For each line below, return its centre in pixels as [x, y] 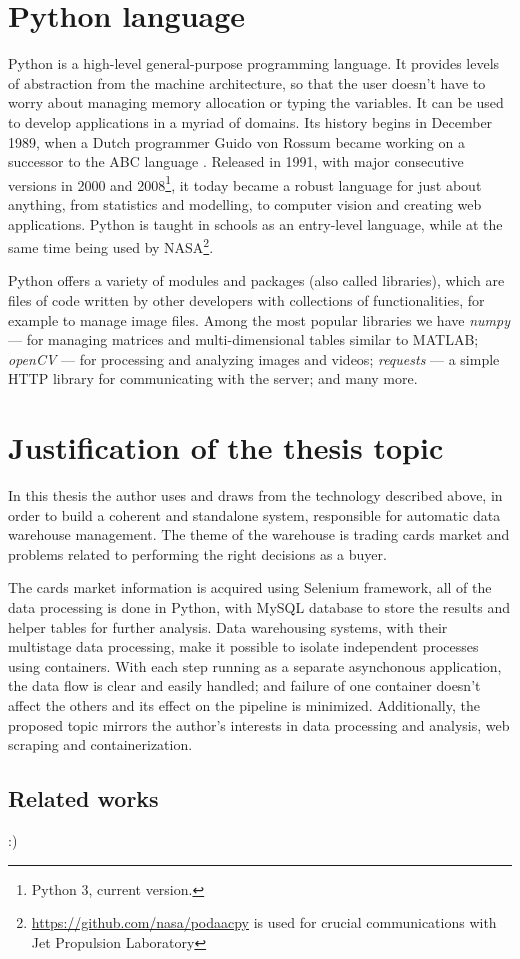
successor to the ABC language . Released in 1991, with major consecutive [236, 161]
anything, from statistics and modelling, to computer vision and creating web [245, 203]
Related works [83, 798]
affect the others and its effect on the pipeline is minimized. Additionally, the [244, 705]
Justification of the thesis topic [226, 447]
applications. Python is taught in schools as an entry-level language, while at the [255, 223]
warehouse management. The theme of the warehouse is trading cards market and [259, 534]
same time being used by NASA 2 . [111, 245]
